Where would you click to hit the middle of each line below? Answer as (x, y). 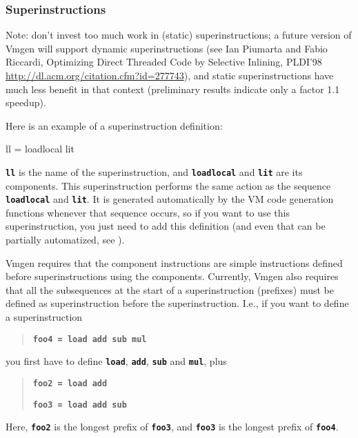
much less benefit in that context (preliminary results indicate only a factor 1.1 (173, 89)
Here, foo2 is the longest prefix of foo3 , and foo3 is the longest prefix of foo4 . (172, 427)
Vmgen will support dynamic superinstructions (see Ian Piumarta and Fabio (167, 48)
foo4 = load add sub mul (90, 339)
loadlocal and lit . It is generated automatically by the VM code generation (170, 199)
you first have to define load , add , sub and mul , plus (116, 361)
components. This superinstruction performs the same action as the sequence (168, 185)
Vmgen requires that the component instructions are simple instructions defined (174, 262)
